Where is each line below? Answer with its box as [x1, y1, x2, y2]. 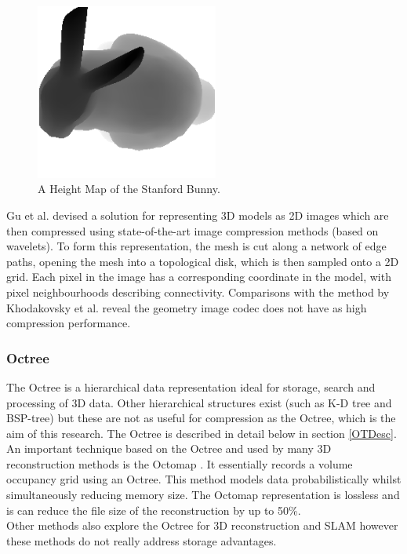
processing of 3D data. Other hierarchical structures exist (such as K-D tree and [6, 394, 392, 410]
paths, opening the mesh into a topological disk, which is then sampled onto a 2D [6, 253, 399, 269]
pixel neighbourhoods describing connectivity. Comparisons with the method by [6, 283, 390, 300]
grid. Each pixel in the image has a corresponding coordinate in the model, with [6, 268, 391, 285]
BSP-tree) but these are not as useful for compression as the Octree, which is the [6, 410, 396, 426]
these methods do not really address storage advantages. [6, 532, 277, 549]
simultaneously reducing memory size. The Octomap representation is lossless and [6, 487, 400, 503]
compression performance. [6, 315, 131, 331]
